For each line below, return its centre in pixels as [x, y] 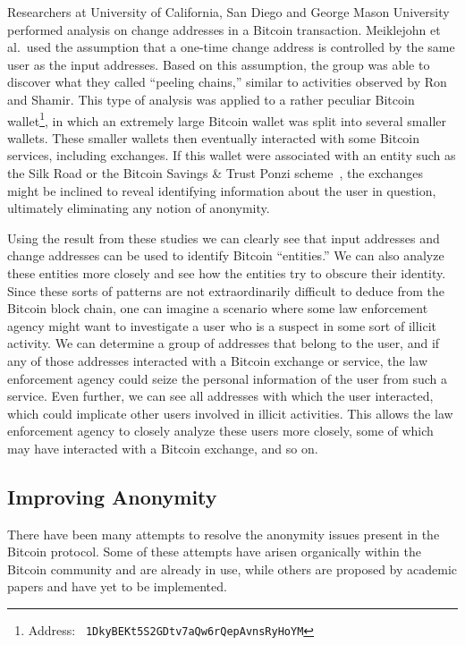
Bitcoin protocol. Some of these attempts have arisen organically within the [214, 552]
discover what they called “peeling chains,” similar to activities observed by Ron [227, 82]
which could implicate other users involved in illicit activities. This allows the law [230, 413]
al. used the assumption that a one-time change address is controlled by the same [231, 47]
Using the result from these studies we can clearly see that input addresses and [224, 238]
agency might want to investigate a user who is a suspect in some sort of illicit [222, 325]
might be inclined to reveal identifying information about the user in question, [222, 190]
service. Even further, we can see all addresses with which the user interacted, [220, 396]
